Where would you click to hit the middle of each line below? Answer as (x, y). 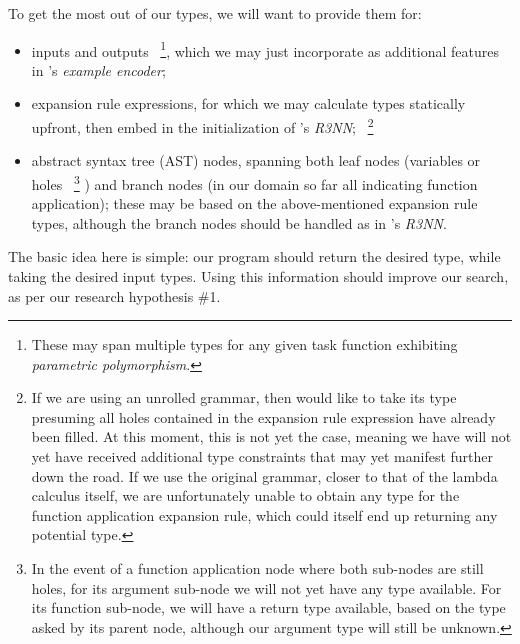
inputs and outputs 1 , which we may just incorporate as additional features (265, 49)
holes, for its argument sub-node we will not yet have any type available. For (266, 587)
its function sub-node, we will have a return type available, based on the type (268, 607)
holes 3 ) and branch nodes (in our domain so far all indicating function (254, 182)
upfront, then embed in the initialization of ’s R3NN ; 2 (202, 125)
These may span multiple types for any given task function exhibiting (244, 344)
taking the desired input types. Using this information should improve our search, (258, 275)
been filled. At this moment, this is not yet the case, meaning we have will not (271, 436)
